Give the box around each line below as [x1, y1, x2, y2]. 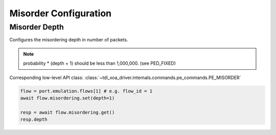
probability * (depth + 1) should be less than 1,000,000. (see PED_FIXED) [23, 60, 176, 66]
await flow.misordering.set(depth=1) [20, 95, 115, 101]
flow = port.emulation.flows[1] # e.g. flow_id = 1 [20, 88, 153, 94]
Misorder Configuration [9, 8, 112, 19]
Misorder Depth [9, 22, 64, 32]
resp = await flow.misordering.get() [20, 110, 115, 115]
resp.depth [20, 117, 48, 122]
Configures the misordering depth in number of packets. [9, 37, 128, 43]
